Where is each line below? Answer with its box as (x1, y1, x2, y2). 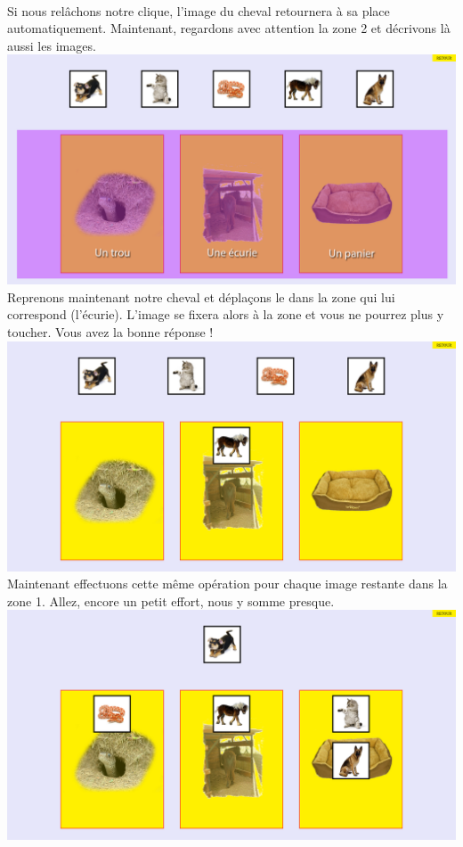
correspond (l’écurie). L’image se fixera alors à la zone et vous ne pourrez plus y (7, 305, 444, 324)
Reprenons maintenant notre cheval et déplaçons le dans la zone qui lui (7, 287, 395, 306)
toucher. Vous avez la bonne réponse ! (7, 323, 214, 341)
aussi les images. (7, 36, 96, 54)
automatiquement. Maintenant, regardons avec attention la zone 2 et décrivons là (7, 19, 451, 37)
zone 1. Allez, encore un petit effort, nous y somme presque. (7, 591, 335, 610)
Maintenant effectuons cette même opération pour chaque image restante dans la (7, 574, 448, 593)
